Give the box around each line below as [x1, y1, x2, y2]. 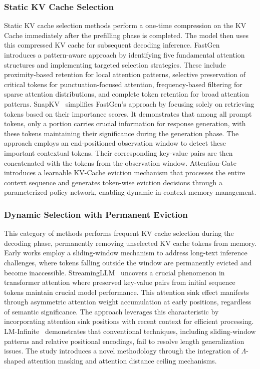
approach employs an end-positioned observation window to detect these [4, 138, 226, 148]
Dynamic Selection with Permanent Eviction [4, 208, 188, 220]
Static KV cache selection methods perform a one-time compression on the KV [4, 20, 246, 31]
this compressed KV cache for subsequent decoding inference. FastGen [4, 40, 220, 50]
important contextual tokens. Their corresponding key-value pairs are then [4, 147, 233, 158]
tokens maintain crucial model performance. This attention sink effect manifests [4, 286, 249, 297]
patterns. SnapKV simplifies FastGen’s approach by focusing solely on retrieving [4, 98, 254, 109]
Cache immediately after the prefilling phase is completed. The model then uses [4, 30, 249, 40]
